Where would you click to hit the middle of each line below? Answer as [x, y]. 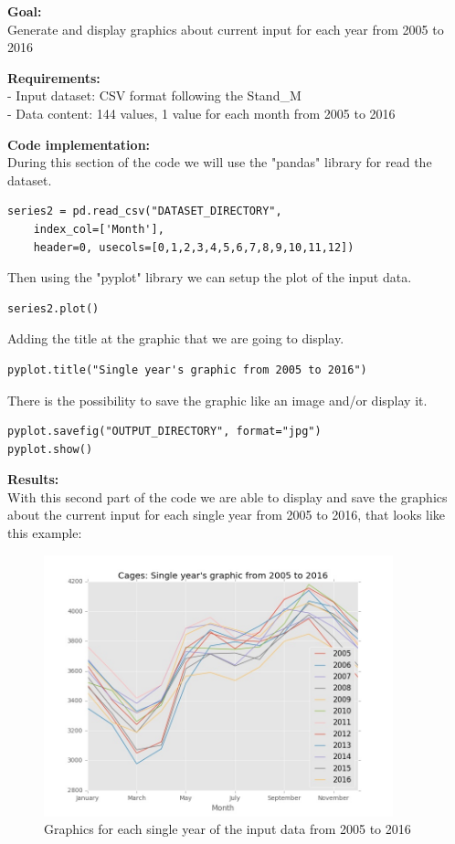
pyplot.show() [50, 449]
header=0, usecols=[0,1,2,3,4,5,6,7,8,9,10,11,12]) [194, 247]
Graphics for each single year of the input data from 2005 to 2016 [227, 829]
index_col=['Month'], [99, 229]
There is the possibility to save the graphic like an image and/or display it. [217, 400]
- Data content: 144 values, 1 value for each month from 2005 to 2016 [201, 113]
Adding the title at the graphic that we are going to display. [176, 338]
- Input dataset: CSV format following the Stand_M [154, 95]
